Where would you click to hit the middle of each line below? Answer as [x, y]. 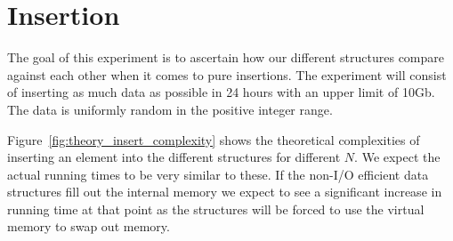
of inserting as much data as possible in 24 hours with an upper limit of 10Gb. [221, 92]
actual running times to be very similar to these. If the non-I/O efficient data [218, 174]
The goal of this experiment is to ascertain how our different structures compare [226, 57]
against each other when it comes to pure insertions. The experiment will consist [227, 74]
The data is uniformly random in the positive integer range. [170, 109]
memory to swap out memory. [89, 226]
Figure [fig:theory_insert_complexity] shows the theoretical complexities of [214, 139]
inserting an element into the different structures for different [174, 157]
